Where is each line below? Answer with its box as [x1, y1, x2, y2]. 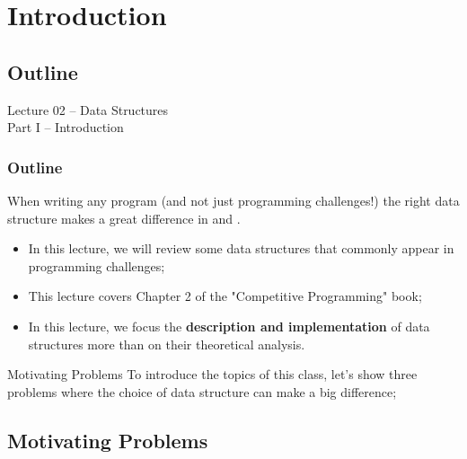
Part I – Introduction [7, 118, 124, 137]
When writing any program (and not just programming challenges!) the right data [7, 190, 460, 209]
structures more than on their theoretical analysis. [28, 334, 305, 353]
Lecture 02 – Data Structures [7, 100, 169, 119]
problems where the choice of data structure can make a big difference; [7, 382, 397, 401]
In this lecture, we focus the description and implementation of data [28, 316, 430, 335]
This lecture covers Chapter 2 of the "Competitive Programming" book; [28, 287, 422, 305]
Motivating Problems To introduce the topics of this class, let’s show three [7, 365, 418, 384]
